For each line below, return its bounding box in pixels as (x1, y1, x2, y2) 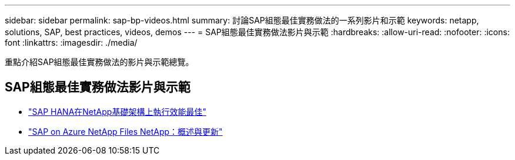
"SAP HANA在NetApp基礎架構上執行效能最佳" (28, 106, 206, 117)
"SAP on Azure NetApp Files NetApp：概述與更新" (28, 126, 223, 137)
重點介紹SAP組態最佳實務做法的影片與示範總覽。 (5, 57, 194, 67)
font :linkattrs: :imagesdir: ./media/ (5, 38, 138, 47)
